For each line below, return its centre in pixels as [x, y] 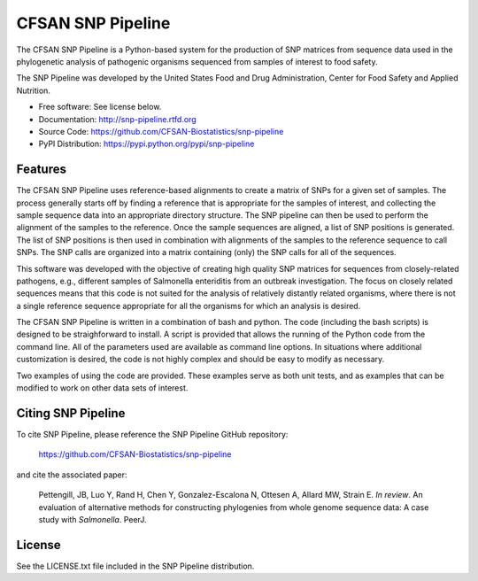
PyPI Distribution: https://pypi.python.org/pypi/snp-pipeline [146, 144]
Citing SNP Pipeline [71, 413]
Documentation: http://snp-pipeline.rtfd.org [117, 119]
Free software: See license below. [100, 107]
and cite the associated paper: [72, 475]
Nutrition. [33, 90]
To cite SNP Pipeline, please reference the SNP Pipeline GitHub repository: [152, 434]
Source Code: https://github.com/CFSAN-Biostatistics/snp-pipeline [161, 131]
